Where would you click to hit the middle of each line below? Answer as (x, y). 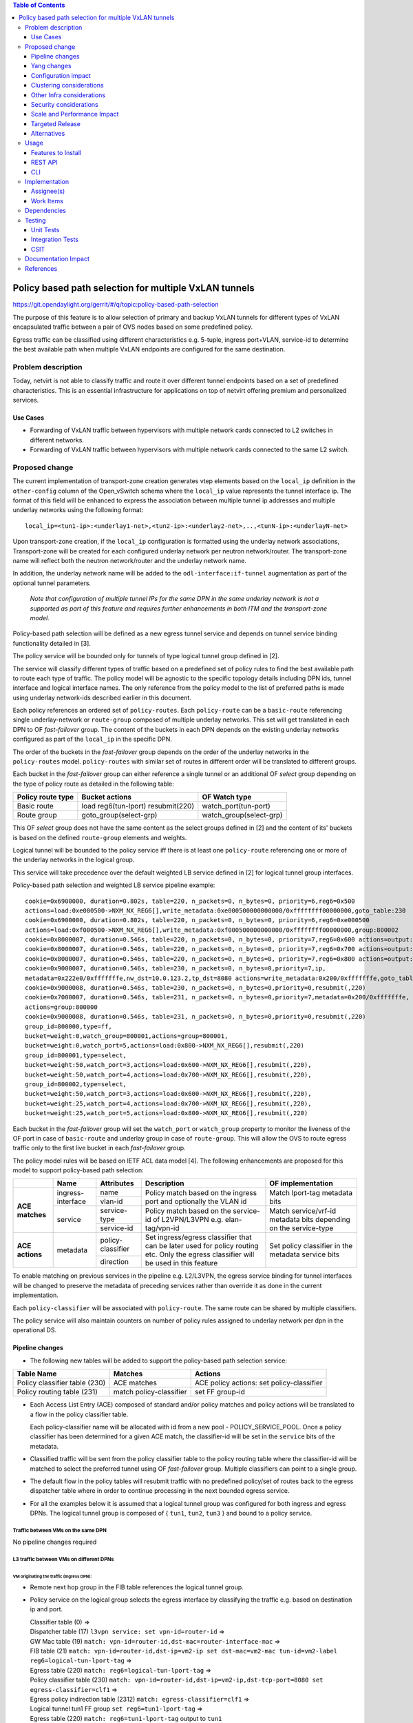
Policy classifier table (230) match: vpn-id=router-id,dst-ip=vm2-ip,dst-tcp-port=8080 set (177, 1680)
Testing (35, 220)
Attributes (117, 1183)
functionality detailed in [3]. (52, 643)
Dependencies (46, 211)
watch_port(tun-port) (236, 806)
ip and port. (46, 1609)
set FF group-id (220, 1392)
